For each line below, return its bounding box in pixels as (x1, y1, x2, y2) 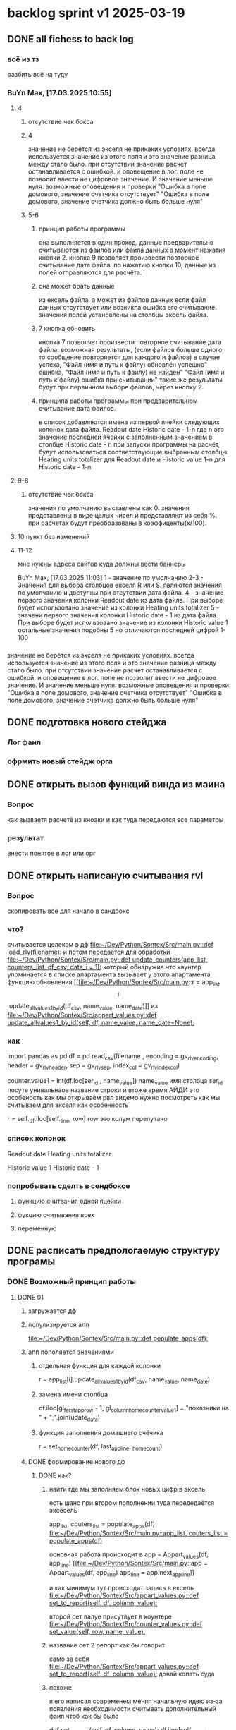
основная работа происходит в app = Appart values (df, (49, 1550, 209, 1560)
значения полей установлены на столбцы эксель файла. (38, 310, 209, 319)
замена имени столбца (38, 1390, 108, 1398)
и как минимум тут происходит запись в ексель (49, 1584, 194, 1592)
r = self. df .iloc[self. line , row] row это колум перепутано (7, 1114, 168, 1125)
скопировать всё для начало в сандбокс (7, 907, 130, 915)
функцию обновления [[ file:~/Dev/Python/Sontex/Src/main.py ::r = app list (7, 978, 221, 988)
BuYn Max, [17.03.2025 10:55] (7, 87, 112, 97)
